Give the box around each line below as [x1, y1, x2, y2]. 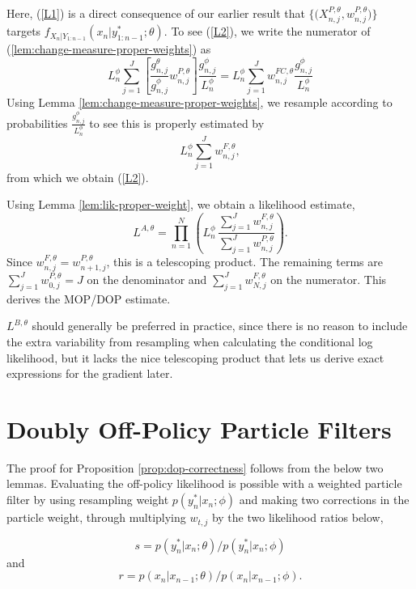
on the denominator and [87, 270, 207, 287]
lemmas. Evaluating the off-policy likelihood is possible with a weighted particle [6, 475, 402, 492]
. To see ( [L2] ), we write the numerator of [163, 23, 371, 40]
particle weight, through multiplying [6, 509, 186, 526]
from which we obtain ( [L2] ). [6, 168, 149, 185]
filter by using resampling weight [6, 491, 169, 508]
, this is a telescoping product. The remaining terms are [106, 252, 383, 269]
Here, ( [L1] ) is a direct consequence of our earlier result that [6, 5, 305, 21]
